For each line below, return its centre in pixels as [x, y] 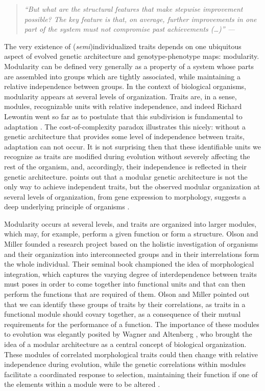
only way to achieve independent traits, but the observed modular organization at [132, 187]
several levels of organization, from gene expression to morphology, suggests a [125, 196]
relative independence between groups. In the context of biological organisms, [125, 86]
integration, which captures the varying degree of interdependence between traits [131, 274]
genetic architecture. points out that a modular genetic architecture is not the [126, 176]
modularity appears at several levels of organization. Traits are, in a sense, [121, 96]
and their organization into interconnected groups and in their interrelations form [132, 254]
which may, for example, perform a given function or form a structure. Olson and [131, 234]
